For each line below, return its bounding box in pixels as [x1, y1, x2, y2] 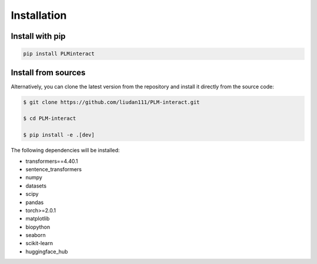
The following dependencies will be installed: [11, 147, 120, 154]
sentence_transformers [25, 165, 82, 173]
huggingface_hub [25, 248, 68, 255]
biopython [25, 223, 50, 230]
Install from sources [11, 68, 86, 78]
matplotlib [25, 215, 50, 222]
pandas [25, 199, 44, 206]
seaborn [25, 232, 46, 239]
